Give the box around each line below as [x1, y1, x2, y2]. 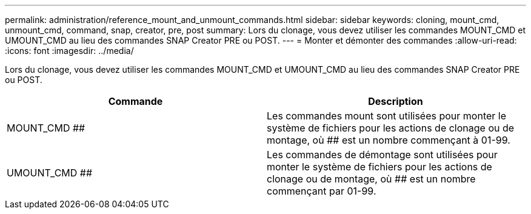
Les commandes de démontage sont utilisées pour [267, 149, 498, 161]
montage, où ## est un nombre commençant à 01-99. [267, 134, 510, 146]
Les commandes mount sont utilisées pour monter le [267, 110, 507, 122]
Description [368, 95, 423, 107]
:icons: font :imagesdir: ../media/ [5, 45, 134, 56]
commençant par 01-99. [267, 185, 376, 197]
